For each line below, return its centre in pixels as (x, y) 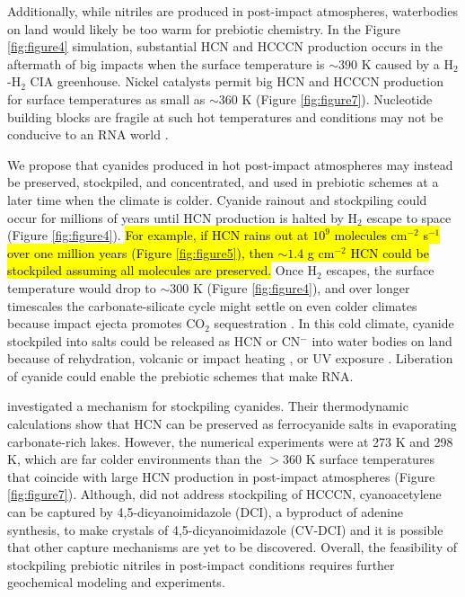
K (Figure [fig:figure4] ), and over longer (301, 287)
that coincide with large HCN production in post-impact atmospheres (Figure (221, 476)
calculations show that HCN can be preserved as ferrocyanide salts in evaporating (232, 424)
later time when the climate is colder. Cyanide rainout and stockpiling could (217, 199)
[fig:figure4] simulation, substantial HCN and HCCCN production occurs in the (225, 46)
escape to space (409, 217)
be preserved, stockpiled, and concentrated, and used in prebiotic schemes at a (223, 182)
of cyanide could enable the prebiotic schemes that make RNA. (180, 375)
